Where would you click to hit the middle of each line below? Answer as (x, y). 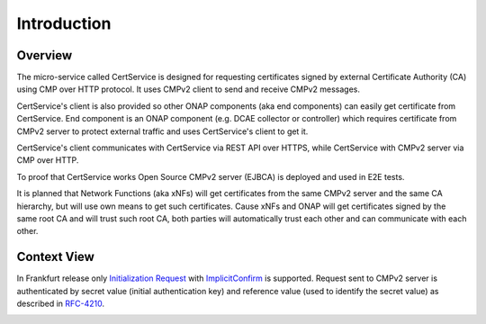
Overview (45, 55)
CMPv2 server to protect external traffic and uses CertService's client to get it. (162, 131)
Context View (55, 257)
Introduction (64, 23)
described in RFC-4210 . (61, 304)
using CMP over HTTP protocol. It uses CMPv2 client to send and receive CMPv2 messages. (188, 89)
